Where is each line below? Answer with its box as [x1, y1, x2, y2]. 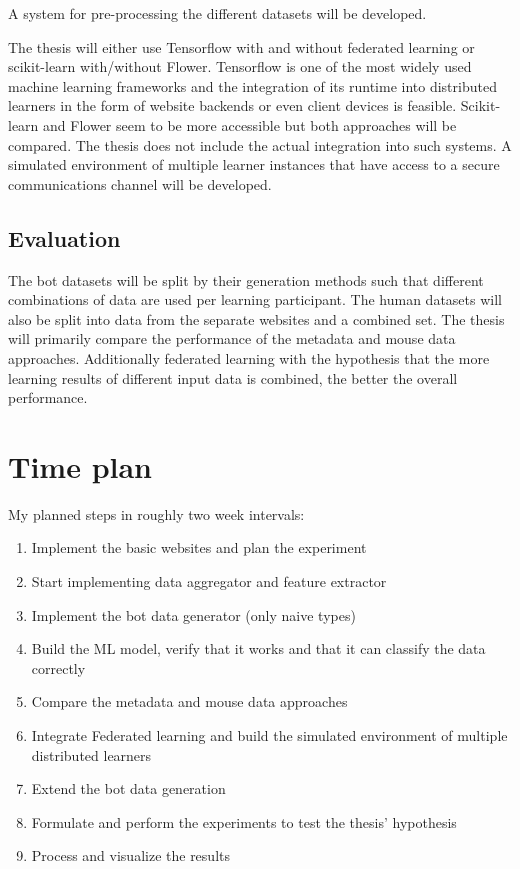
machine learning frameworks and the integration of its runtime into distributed [8, 75, 497, 96]
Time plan [8, 445, 153, 486]
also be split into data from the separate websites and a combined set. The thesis [8, 308, 505, 329]
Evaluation [8, 222, 121, 253]
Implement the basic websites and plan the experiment [31, 537, 367, 558]
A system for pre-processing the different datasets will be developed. [8, 3, 427, 23]
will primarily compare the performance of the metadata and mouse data [8, 328, 456, 349]
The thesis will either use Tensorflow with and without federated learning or [8, 36, 475, 57]
